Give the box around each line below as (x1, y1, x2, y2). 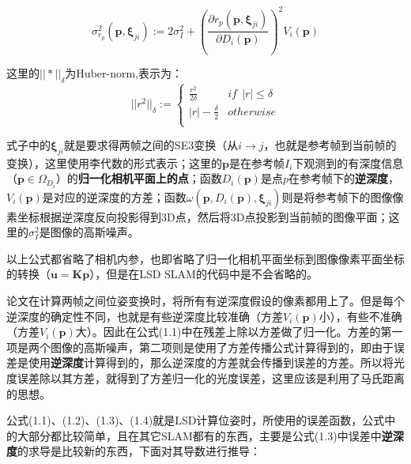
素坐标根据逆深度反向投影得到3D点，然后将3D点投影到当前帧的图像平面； (6, 208, 389, 224)
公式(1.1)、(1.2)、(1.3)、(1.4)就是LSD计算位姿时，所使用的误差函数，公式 (6, 412, 385, 428)
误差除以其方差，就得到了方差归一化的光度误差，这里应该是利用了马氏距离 (17, 369, 405, 386)
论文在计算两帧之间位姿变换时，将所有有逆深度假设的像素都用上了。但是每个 (6, 292, 405, 308)
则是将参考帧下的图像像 (281, 188, 404, 205)
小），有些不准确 (319, 307, 402, 324)
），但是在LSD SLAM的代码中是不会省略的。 (89, 266, 318, 282)
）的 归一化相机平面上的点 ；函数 (55, 170, 222, 187)
